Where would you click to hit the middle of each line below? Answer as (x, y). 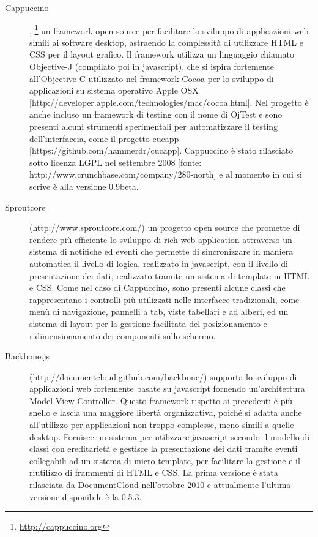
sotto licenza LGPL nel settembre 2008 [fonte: (116, 162)
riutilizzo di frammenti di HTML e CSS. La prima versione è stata (154, 472)
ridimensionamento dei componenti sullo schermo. (123, 335)
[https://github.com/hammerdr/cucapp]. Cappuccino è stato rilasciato (161, 150)
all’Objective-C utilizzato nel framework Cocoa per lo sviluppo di (152, 78)
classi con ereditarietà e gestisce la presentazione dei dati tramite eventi (164, 449)
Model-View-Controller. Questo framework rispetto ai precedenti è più (161, 400)
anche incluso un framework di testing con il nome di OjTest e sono (156, 114)
